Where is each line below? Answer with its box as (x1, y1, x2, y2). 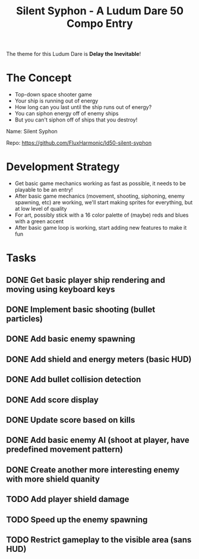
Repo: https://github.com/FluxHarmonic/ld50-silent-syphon (6, 139, 152, 146)
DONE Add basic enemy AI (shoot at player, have (6, 435, 189, 445)
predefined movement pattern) (6, 445, 124, 455)
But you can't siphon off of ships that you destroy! (14, 116, 138, 123)
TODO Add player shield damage (6, 494, 129, 504)
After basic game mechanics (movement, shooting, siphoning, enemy (14, 192, 185, 200)
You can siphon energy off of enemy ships (14, 110, 119, 117)
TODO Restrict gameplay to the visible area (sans (6, 535, 192, 545)
